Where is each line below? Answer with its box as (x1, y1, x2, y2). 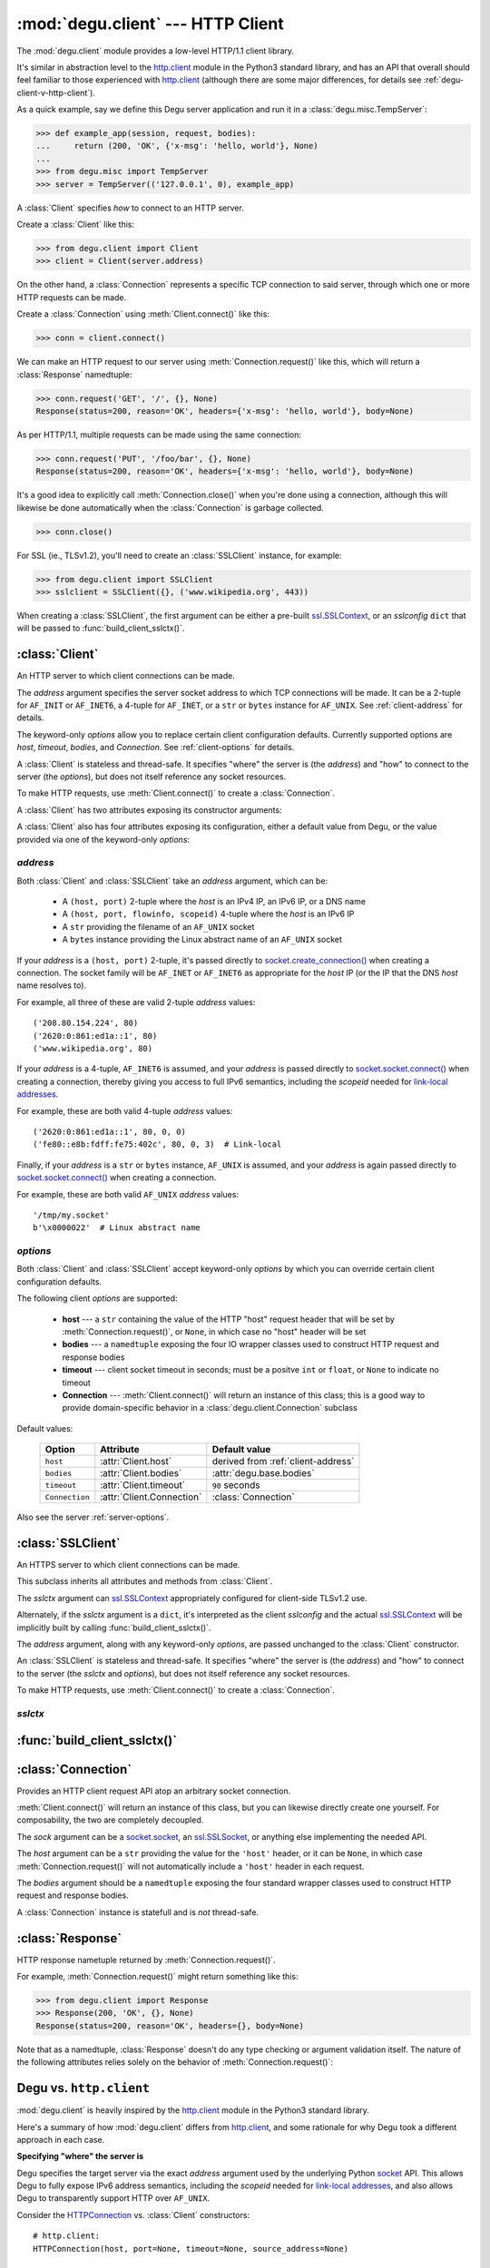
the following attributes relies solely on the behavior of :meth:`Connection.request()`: (16, 2057, 333, 2068)
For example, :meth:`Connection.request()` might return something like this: (16, 1971, 299, 1982)
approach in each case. (16, 2134, 105, 2145)
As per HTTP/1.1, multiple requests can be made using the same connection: (16, 429, 301, 440)
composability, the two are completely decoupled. (16, 1814, 204, 1825)
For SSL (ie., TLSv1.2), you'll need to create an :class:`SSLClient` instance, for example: (16, 550, 342, 561)
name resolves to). (16, 980, 86, 991)
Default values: (16, 1422, 73, 1433)
